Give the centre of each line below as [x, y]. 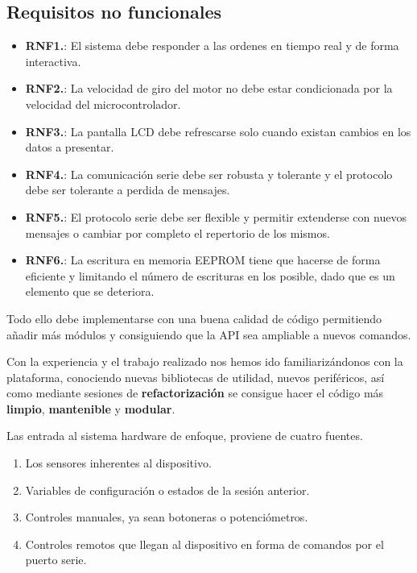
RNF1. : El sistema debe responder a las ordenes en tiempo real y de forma [212, 46]
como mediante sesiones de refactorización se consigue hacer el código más [195, 393]
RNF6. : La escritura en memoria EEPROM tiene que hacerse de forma [203, 260]
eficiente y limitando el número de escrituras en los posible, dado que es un [210, 275]
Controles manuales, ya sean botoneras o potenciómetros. [167, 517]
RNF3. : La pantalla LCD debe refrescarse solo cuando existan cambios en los [218, 131]
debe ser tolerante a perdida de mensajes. [128, 190]
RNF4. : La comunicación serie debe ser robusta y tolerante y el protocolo [209, 174]
